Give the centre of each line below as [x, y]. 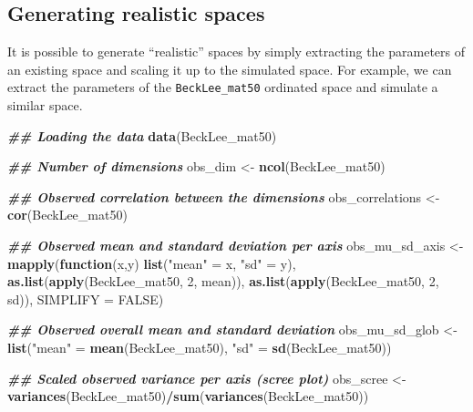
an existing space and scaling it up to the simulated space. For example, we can [230, 69]
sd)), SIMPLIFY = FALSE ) [86, 299]
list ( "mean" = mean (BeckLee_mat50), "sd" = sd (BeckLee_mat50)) [200, 347]
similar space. [45, 105]
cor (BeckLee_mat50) [67, 215]
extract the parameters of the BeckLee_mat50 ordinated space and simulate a [223, 87]
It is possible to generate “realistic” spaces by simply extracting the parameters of [236, 51]
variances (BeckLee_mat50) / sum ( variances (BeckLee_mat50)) [188, 396]
